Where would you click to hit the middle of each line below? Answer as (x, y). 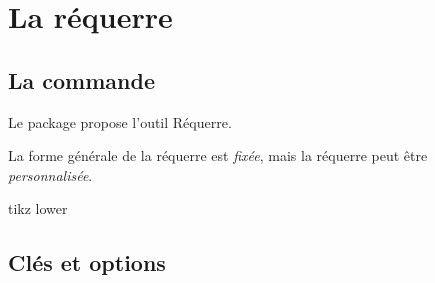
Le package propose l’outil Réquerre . (120, 121)
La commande (81, 79)
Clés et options (87, 262)
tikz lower (38, 208)
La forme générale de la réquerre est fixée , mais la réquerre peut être (218, 155)
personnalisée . (50, 174)
